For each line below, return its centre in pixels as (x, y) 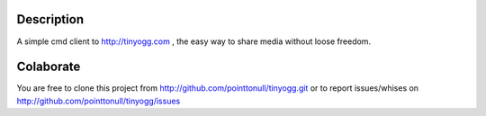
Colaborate (49, 67)
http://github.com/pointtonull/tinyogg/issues (99, 101)
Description (50, 19)
